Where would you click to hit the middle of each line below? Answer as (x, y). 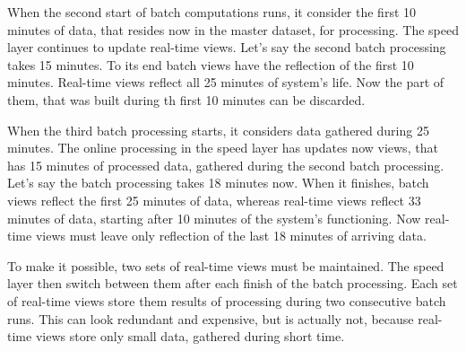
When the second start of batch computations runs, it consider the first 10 (212, 12)
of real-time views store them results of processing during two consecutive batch (227, 300)
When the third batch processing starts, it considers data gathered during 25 (218, 130)
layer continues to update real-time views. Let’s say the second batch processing (227, 47)
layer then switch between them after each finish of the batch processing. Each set (233, 283)
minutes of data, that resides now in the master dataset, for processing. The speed (233, 29)
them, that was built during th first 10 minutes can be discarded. (186, 99)
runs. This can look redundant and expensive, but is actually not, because (211, 318)
